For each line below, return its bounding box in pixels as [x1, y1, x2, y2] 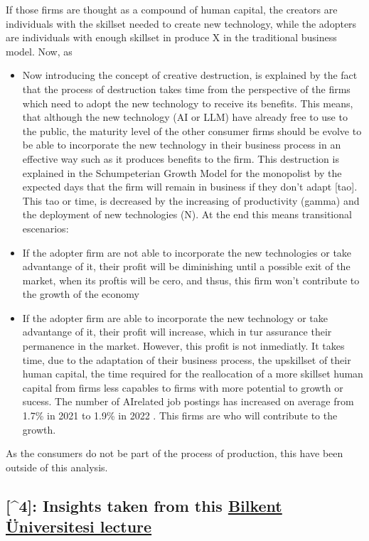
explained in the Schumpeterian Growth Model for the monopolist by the [22, 165, 342, 180]
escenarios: [22, 220, 69, 235]
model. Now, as [6, 43, 73, 58]
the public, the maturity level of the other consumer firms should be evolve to [22, 123, 362, 138]
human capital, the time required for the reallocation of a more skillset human [22, 366, 363, 381]
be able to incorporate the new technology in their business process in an [22, 137, 341, 152]
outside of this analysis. [6, 459, 108, 474]
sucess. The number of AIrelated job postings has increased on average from [22, 394, 354, 409]
